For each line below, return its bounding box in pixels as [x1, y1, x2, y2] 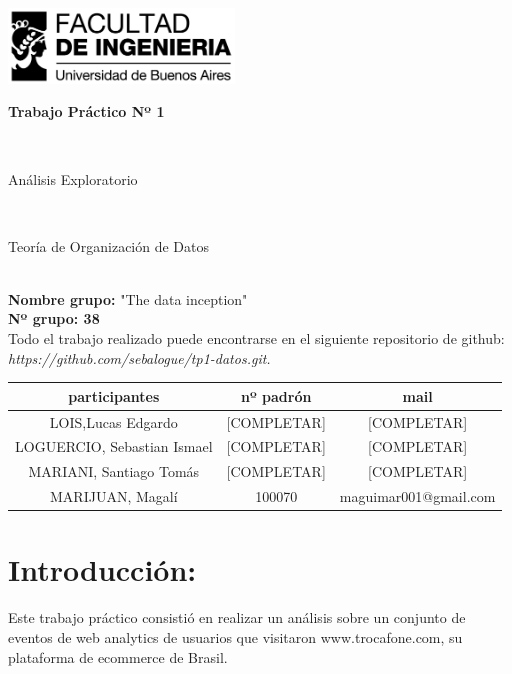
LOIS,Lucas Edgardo [49, 411, 178, 432]
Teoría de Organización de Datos [8, 235, 210, 256]
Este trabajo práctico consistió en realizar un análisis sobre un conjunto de [8, 607, 466, 628]
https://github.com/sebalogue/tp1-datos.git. [8, 347, 271, 368]
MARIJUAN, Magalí [50, 486, 178, 507]
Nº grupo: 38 [8, 308, 100, 329]
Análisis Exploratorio [8, 168, 138, 189]
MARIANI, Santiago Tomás [28, 461, 200, 482]
